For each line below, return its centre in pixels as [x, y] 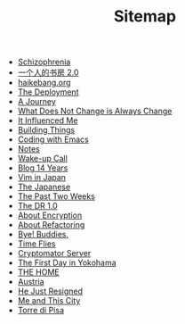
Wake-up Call [43, 159]
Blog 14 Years [43, 168]
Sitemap [145, 17]
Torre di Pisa [41, 311]
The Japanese [44, 187]
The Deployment [48, 92]
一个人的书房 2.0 [48, 72]
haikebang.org [44, 83]
